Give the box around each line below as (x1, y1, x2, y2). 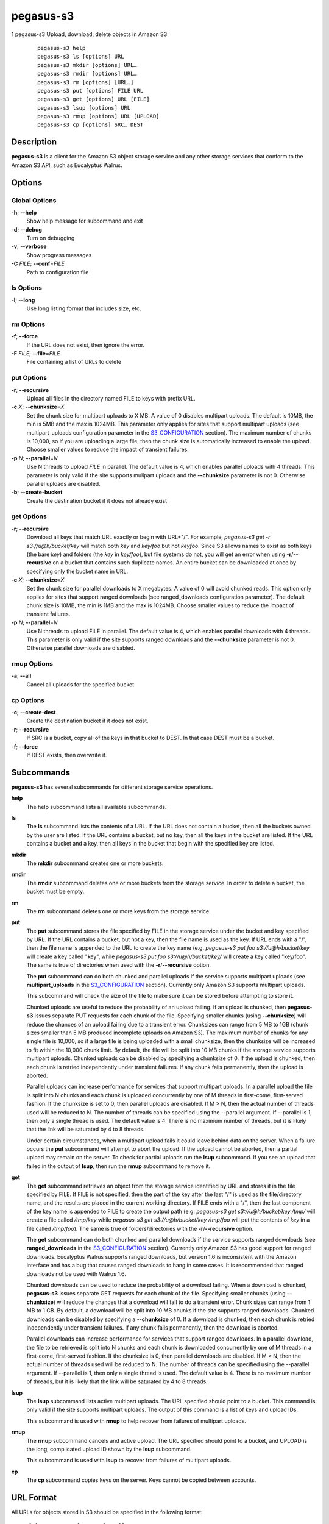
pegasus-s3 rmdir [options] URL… (37, 70, 137, 77)
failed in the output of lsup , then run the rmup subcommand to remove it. (26, 1162, 211, 1170)
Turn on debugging (26, 235, 75, 242)
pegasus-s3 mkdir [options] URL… (37, 62, 137, 68)
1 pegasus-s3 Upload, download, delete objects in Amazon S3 (11, 30, 168, 38)
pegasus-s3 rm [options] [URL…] (37, 79, 134, 85)
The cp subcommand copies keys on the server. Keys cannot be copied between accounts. (26, 1476, 256, 1484)
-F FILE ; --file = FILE (11, 350, 60, 357)
